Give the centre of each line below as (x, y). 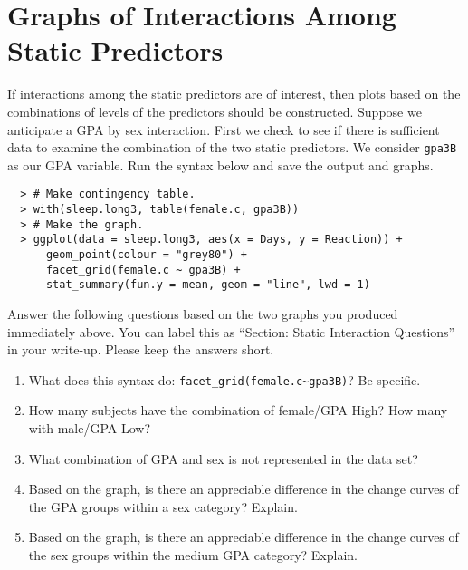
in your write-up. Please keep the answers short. (141, 349)
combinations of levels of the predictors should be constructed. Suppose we (215, 111)
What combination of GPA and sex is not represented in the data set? (223, 458)
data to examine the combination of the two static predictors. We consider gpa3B (232, 147)
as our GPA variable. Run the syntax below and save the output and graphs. (220, 164)
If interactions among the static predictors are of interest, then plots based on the (234, 94)
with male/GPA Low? (90, 427)
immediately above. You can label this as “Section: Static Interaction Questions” (231, 331)
